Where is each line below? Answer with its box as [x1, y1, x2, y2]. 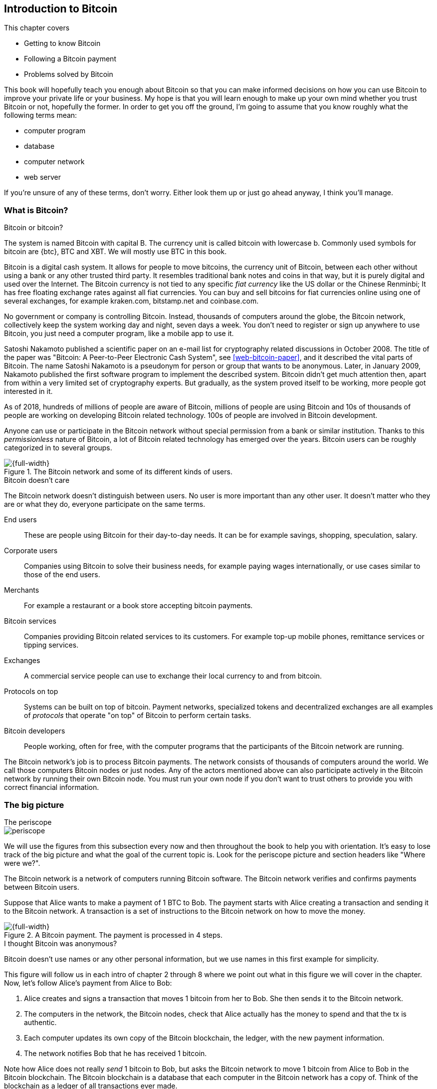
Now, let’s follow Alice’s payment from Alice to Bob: [4, 978, 172, 987]
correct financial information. [4, 783, 99, 792]
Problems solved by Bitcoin [24, 70, 113, 79]
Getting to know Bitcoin [24, 39, 101, 48]
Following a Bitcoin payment [24, 54, 116, 63]
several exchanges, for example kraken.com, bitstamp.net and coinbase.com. [4, 297, 259, 306]
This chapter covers [4, 23, 70, 32]
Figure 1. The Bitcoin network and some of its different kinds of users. [4, 467, 232, 476]
